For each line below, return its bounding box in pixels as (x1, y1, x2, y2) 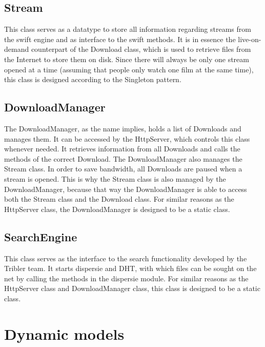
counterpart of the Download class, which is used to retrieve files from (31, 44, 251, 54)
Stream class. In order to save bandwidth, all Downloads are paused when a (4, 163, 242, 174)
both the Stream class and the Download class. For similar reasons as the (4, 194, 234, 204)
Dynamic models (4, 323, 125, 344)
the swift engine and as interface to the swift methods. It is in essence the (4, 33, 236, 44)
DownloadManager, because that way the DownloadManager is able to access (4, 183, 247, 194)
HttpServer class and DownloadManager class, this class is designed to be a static (4, 283, 260, 294)
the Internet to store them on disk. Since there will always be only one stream (4, 53, 249, 64)
